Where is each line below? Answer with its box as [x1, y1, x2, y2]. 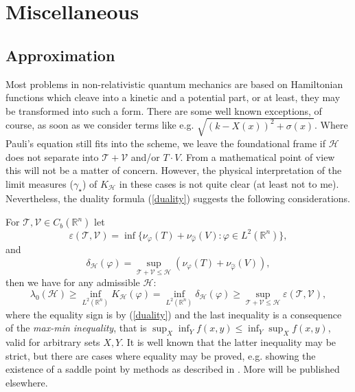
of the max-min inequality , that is [5, 320, 147, 335]
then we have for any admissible [5, 275, 140, 290]
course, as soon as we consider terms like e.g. [5, 118, 194, 132]
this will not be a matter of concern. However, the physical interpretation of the [5, 163, 342, 177]
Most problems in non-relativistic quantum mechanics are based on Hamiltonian [5, 76, 343, 91]
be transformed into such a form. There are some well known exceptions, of [5, 103, 322, 118]
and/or [130, 149, 160, 164]
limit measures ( [5, 176, 73, 190]
